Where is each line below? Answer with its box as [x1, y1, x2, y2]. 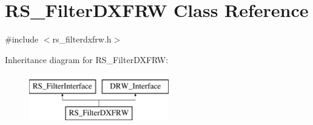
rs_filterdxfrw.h [52, 33, 112, 46]
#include [5, 33, 39, 46]
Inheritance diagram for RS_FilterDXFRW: [5, 53, 169, 66]
